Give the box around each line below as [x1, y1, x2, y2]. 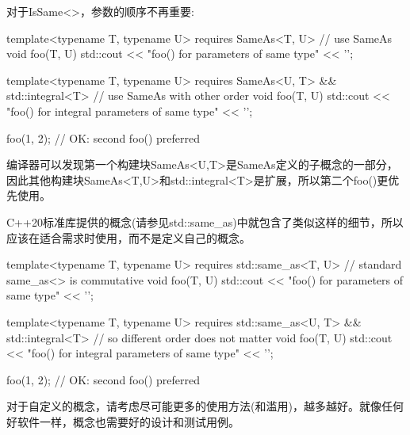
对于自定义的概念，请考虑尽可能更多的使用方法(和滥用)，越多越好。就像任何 [6, 398, 404, 414]
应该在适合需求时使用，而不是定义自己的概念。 [6, 229, 251, 246]
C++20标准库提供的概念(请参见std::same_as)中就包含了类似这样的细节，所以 [6, 213, 404, 230]
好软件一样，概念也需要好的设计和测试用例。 [6, 413, 239, 429]
